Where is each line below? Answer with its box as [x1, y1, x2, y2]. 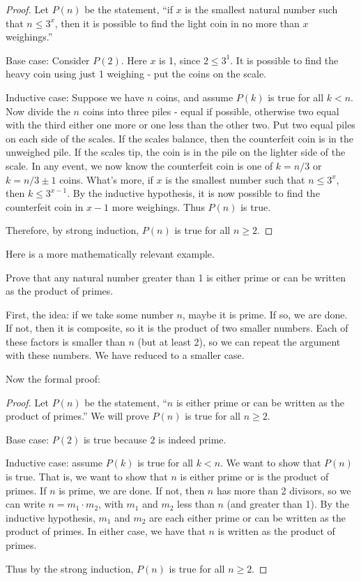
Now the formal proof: [6, 372, 100, 386]
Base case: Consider [6, 52, 90, 67]
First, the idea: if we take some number [6, 307, 174, 321]
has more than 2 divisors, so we [216, 483, 351, 497]
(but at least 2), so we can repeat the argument [137, 334, 341, 348]
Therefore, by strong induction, [6, 223, 139, 237]
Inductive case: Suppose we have [6, 89, 144, 104]
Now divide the [6, 103, 70, 118]
